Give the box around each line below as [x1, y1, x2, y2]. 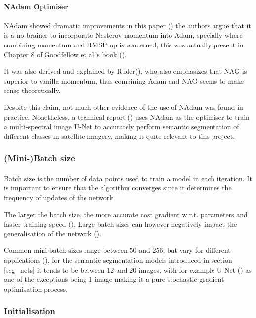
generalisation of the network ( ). [4, 228, 101, 238]
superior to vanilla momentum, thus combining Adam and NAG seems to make [4, 75, 244, 86]
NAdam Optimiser [4, 1, 68, 11]
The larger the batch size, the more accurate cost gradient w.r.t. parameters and [4, 209, 248, 219]
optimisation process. [4, 283, 68, 294]
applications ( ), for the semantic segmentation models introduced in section [4, 254, 232, 265]
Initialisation [4, 305, 55, 317]
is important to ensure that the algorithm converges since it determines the [4, 182, 232, 193]
